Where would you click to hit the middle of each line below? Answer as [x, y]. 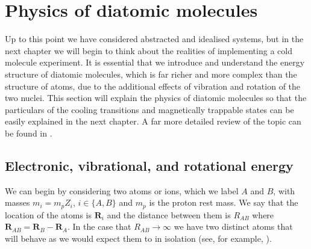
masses [17, 202]
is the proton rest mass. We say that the [224, 202]
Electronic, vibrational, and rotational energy [149, 165]
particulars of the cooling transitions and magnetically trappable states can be [149, 109]
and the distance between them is [169, 214]
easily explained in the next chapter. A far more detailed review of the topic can [153, 121]
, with [284, 190]
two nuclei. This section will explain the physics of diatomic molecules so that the [156, 98]
